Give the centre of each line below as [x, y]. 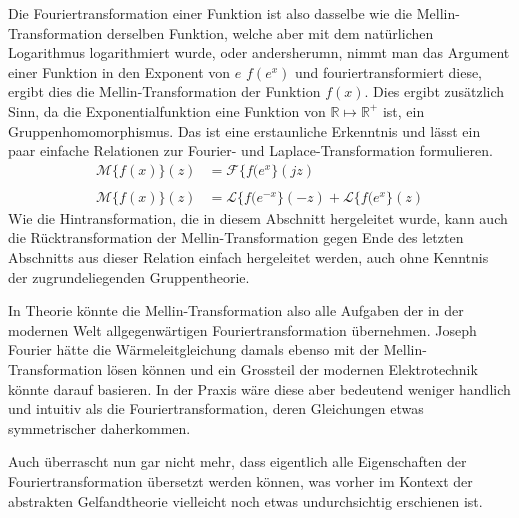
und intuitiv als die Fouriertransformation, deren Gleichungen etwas [216, 408]
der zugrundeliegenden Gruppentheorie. [129, 276]
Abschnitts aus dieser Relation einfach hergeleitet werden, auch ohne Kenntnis [248, 257]
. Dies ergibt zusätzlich [434, 91]
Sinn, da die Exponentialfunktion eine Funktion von [167, 110]
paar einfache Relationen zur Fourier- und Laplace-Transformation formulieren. [250, 150]
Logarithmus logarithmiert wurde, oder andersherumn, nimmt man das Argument [259, 52]
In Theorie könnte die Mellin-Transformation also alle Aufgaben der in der [236, 310]
